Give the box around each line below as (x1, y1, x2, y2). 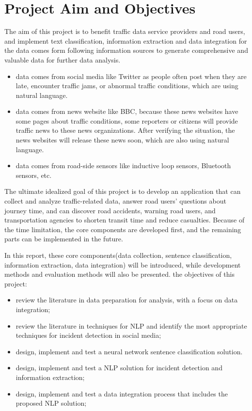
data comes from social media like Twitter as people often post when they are (16, 71, 247, 81)
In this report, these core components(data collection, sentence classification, (4, 250, 232, 260)
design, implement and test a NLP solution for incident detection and (16, 363, 222, 373)
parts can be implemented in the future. (4, 234, 123, 244)
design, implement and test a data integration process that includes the (16, 388, 228, 398)
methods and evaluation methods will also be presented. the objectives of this (4, 269, 235, 279)
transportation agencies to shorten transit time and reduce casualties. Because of (4, 215, 245, 225)
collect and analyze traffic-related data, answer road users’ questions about (4, 196, 226, 206)
